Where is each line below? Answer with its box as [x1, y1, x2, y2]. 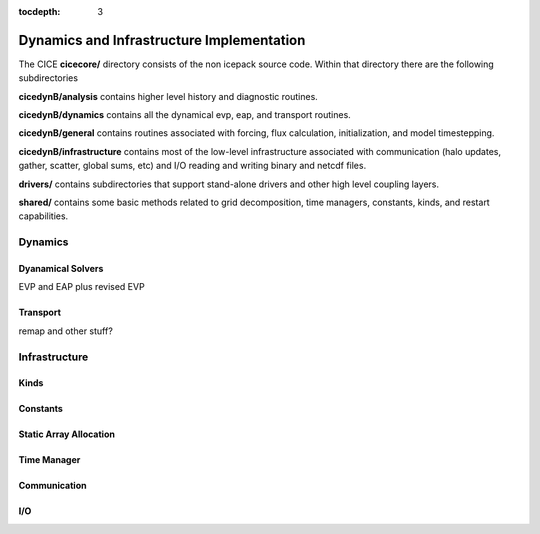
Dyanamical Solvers [18, 262, 104, 274]
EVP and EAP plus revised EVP [18, 281, 145, 293]
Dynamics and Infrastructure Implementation [18, 31, 306, 49]
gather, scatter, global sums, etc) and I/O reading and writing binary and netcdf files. [18, 160, 367, 172]
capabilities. [18, 210, 69, 222]
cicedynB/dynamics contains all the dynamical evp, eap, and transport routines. [18, 109, 352, 121]
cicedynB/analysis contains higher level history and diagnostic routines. [18, 90, 319, 102]
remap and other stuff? [18, 325, 114, 337]
